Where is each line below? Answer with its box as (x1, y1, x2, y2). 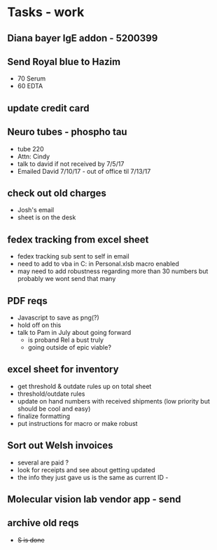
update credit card (7, 102, 90, 114)
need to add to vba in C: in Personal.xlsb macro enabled (17, 260, 180, 268)
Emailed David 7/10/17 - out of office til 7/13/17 (17, 167, 151, 175)
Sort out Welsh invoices (7, 439, 113, 452)
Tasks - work (7, 4, 85, 20)
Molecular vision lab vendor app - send (7, 493, 181, 505)
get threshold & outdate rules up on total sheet (17, 382, 152, 390)
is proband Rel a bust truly (27, 336, 104, 344)
